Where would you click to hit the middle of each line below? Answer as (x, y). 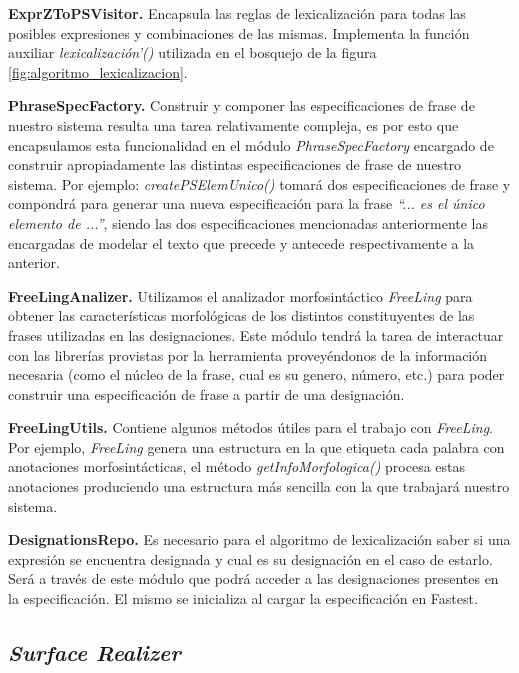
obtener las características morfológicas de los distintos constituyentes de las (241, 315)
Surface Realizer (94, 652)
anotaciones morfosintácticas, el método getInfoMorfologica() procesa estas (237, 466)
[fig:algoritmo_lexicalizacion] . (98, 71)
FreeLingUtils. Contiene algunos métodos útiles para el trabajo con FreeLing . (250, 427)
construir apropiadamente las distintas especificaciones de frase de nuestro (235, 164)
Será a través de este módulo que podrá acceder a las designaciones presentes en (253, 578)
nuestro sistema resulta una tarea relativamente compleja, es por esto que (233, 124)
